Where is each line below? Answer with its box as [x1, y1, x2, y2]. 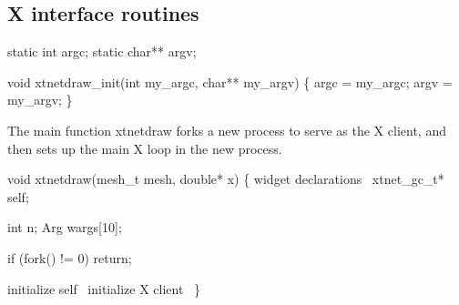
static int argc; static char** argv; [7, 42, 197, 61]
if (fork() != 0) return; [7, 248, 132, 267]
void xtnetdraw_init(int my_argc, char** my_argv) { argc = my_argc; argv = [7, 72, 453, 91]
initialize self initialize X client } [7, 279, 201, 298]
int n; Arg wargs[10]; [7, 218, 122, 237]
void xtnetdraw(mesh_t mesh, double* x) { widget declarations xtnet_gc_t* [7, 169, 444, 188]
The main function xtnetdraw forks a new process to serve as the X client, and [7, 120, 446, 139]
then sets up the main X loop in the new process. [7, 138, 282, 158]
